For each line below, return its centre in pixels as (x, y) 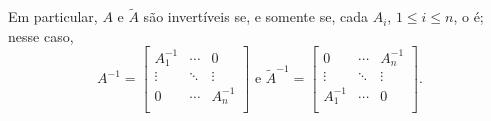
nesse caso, (41, 35)
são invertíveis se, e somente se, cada (255, 16)
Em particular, (53, 16)
